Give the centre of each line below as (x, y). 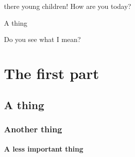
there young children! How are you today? (68, 6)
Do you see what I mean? (43, 39)
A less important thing (44, 149)
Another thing (33, 129)
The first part (52, 73)
